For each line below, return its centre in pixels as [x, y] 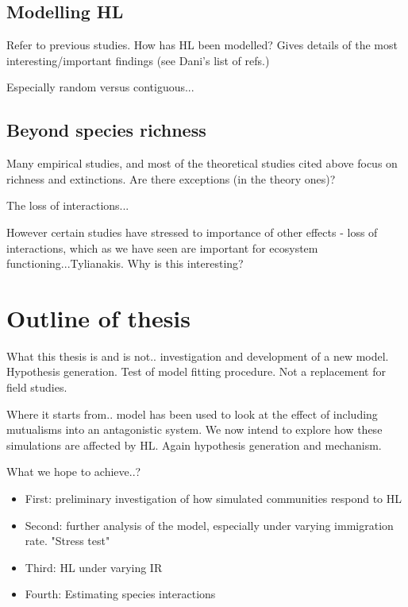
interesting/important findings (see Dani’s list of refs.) [138, 60]
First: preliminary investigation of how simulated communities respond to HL [214, 499]
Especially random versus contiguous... [100, 87]
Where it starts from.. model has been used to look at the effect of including [192, 414]
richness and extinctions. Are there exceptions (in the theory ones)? [171, 178]
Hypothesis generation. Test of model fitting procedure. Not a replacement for [196, 371]
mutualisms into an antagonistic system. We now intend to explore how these [194, 429]
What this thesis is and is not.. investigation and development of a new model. [198, 356]
